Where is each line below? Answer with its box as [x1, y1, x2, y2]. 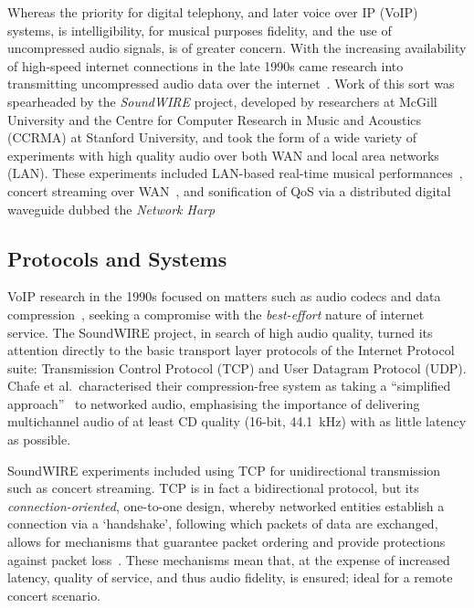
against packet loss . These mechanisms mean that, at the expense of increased [7, 550, 450, 569]
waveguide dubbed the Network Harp [7, 199, 216, 218]
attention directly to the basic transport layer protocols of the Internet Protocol [7, 341, 455, 360]
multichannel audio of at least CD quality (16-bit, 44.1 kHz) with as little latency [7, 412, 467, 431]
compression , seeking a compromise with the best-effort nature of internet [7, 304, 425, 323]
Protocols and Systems [7, 244, 227, 272]
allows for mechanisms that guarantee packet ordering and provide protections [7, 532, 446, 551]
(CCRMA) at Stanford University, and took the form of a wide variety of [7, 128, 417, 147]
